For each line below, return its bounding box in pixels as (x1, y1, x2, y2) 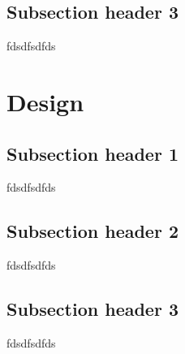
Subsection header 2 (6, 218, 179, 244)
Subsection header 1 (6, 140, 179, 166)
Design (6, 84, 84, 118)
